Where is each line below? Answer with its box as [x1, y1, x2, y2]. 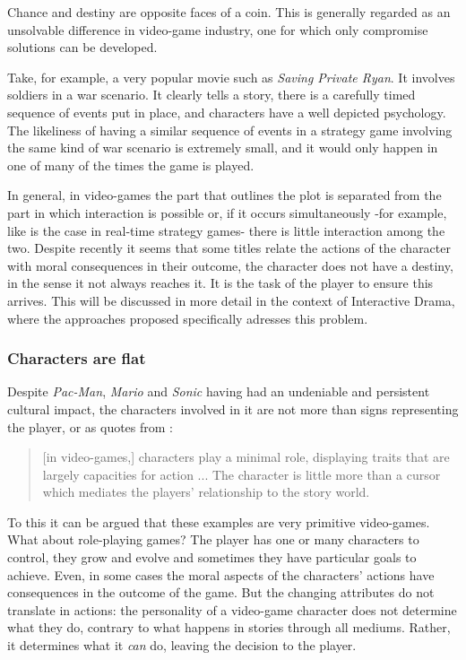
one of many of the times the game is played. [7, 155, 255, 174]
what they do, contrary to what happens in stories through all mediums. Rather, [7, 618, 451, 637]
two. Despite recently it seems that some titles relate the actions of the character [7, 239, 451, 257]
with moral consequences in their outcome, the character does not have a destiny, [7, 256, 453, 274]
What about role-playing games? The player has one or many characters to [7, 530, 419, 549]
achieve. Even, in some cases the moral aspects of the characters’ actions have [7, 565, 435, 584]
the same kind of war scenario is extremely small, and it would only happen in [7, 138, 438, 157]
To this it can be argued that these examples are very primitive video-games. [7, 512, 430, 531]
